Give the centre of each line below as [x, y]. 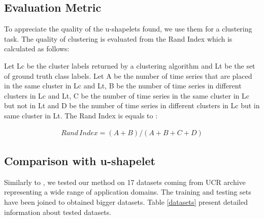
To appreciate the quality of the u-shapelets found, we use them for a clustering [128, 29]
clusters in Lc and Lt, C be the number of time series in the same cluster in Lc [127, 95]
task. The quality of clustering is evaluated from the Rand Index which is [118, 38]
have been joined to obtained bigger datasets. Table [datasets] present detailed [126, 201]
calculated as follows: [37, 49]
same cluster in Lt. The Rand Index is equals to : [81, 115]
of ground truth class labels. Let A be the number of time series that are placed [128, 75]
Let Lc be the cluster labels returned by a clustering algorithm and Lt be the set [130, 65]
